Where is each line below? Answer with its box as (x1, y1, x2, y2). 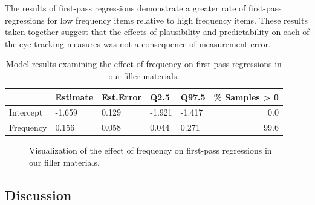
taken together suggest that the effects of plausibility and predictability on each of (5, 25, 310, 38)
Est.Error (102, 90, 142, 103)
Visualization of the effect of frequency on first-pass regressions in (29, 144, 272, 157)
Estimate (55, 90, 94, 103)
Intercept (9, 106, 43, 119)
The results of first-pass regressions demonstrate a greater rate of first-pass (5, 2, 282, 14)
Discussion (5, 185, 72, 204)
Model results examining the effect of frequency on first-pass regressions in (6, 57, 282, 70)
